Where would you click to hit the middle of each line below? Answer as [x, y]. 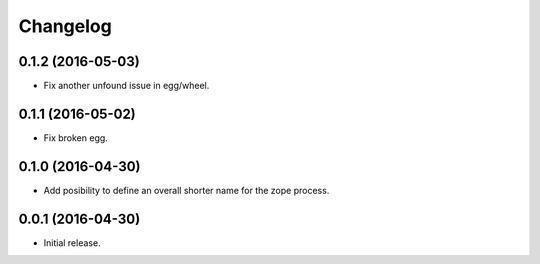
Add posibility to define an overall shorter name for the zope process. [186, 190]
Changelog [65, 26]
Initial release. [72, 242]
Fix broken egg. [76, 137]
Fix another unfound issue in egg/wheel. [126, 86]
